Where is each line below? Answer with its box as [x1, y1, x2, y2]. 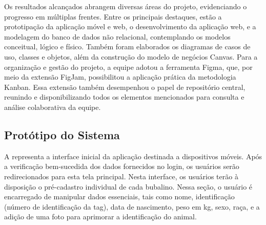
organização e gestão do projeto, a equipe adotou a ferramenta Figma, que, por [4, 61, 253, 72]
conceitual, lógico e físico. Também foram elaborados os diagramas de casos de [4, 41, 251, 52]
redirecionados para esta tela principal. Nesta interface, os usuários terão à [4, 171, 238, 181]
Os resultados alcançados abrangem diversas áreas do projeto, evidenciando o [4, 1, 247, 11]
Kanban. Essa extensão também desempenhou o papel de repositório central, [4, 81, 245, 92]
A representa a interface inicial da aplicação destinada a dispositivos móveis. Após [4, 151, 262, 161]
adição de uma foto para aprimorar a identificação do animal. [4, 211, 197, 222]
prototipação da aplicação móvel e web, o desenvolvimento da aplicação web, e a [4, 21, 256, 32]
